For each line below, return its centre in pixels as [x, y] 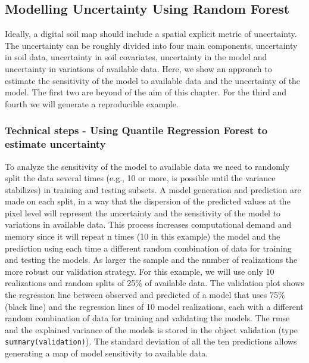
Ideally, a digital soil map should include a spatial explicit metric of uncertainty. [151, 34]
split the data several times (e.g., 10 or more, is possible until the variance [140, 178]
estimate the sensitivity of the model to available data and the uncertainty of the [153, 80]
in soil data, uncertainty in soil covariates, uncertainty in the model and [136, 57]
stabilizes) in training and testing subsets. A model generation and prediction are [153, 189]
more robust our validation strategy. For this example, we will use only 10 [140, 271]
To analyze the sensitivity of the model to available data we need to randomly [147, 166]
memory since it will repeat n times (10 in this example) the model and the [143, 236]
